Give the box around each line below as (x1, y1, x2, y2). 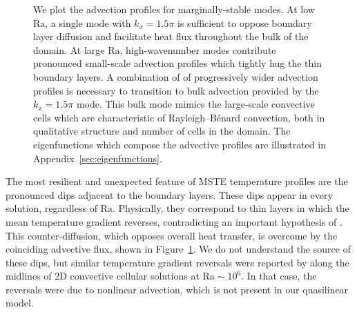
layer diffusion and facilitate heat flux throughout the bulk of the (33, 29, 309, 43)
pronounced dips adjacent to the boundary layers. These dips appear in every (6, 187, 333, 202)
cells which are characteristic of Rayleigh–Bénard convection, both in (33, 110, 325, 124)
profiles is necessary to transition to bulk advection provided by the (33, 83, 319, 97)
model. (6, 295, 34, 310)
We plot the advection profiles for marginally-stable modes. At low (33, 2, 315, 16)
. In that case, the (241, 269, 317, 283)
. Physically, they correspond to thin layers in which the (112, 201, 349, 215)
